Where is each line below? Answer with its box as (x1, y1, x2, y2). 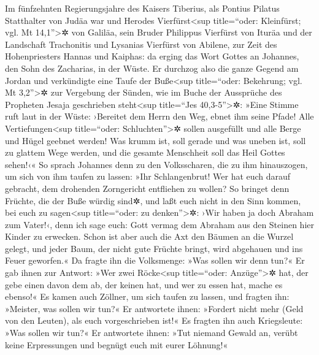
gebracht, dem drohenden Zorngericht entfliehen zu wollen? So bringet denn (5, 181, 290, 194)
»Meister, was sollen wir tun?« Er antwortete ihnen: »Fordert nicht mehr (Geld (5, 302, 304, 315)
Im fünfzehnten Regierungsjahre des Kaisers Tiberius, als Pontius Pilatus (5, 2, 280, 14)
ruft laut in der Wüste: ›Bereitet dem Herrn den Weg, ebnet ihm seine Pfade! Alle (5, 110, 314, 123)
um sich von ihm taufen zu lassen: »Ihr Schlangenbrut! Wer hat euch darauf (5, 170, 291, 183)
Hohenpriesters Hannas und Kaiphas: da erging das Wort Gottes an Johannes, (5, 50, 299, 63)
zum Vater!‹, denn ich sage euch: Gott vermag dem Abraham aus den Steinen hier (5, 218, 314, 231)
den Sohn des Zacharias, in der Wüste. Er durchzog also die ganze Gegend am (5, 61, 299, 74)
